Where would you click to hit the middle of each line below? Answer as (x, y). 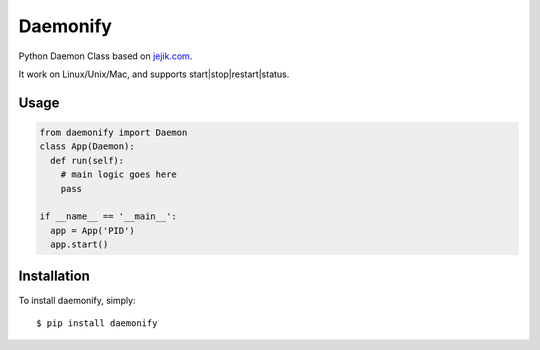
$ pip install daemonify (97, 323)
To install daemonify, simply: (77, 300)
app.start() (79, 244)
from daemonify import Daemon (113, 132)
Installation (54, 276)
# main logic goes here (118, 174)
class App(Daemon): (87, 146)
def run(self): (87, 160)
